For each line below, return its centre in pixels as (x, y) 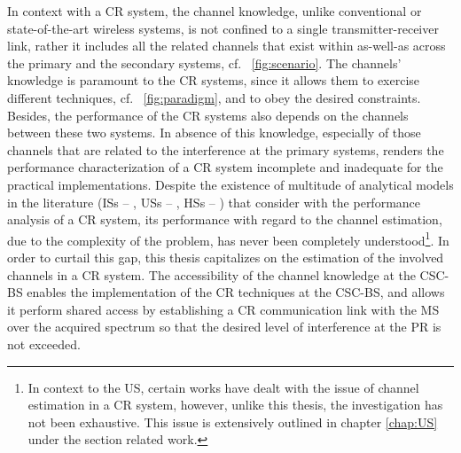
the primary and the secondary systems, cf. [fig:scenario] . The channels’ (204, 62)
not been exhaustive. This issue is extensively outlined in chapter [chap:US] (233, 422)
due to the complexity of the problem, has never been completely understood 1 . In (228, 238)
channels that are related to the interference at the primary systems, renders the (226, 149)
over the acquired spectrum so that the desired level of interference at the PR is (224, 327)
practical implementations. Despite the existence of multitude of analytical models (230, 184)
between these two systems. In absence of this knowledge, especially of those (214, 133)
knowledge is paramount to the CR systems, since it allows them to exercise (214, 80)
